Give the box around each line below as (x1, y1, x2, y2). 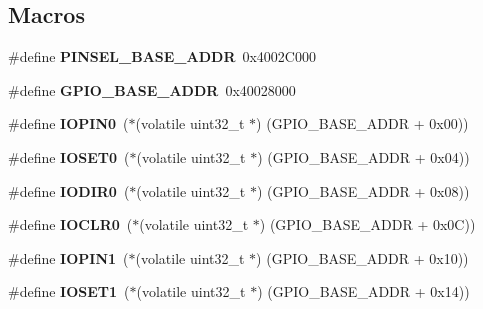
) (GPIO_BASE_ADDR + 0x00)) (256, 113, 469, 134)
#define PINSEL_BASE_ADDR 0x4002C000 (8, 46, 316, 67)
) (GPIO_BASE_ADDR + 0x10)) (256, 247, 469, 268)
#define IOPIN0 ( (8, 113, 129, 134)
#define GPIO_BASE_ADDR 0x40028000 (8, 79, 296, 100)
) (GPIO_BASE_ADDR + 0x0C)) (259, 214, 476, 235)
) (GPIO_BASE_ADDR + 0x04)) (257, 146, 470, 167)
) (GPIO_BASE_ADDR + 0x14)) (257, 281, 470, 302)
